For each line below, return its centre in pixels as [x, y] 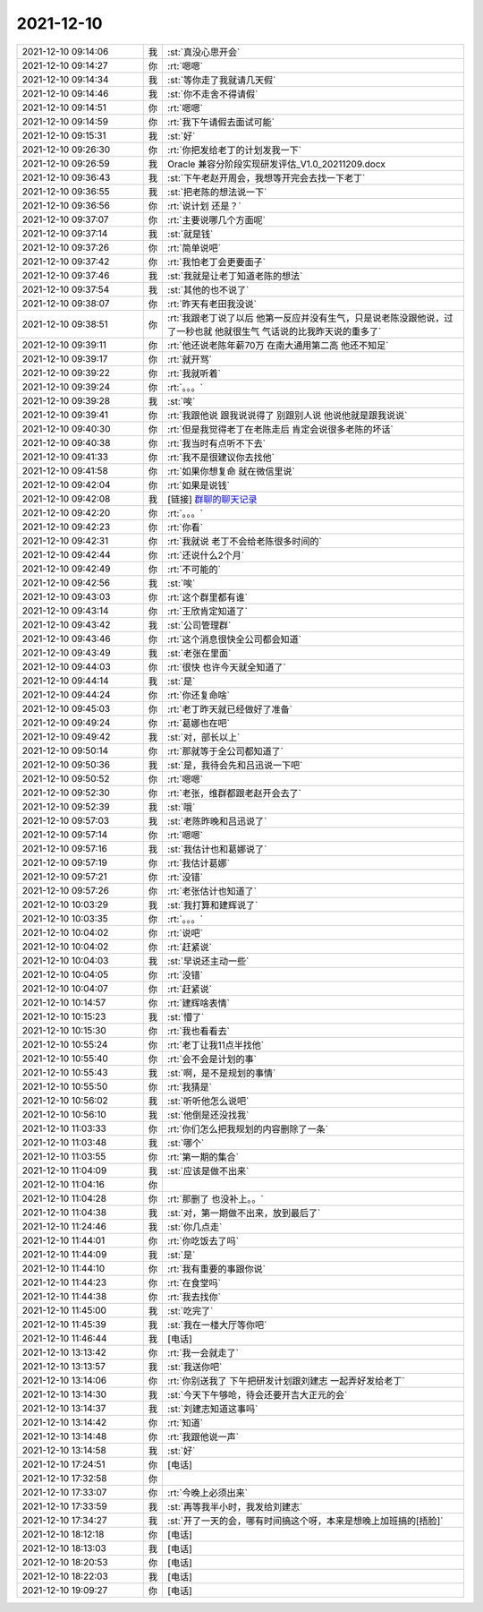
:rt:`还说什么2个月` [206, 555]
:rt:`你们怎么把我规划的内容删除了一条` [247, 1128]
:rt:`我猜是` [189, 1086]
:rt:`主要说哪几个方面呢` [216, 219]
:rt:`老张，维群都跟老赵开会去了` [234, 793]
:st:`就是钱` [190, 234]
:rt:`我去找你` [194, 1297]
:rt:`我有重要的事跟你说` [216, 1269]
